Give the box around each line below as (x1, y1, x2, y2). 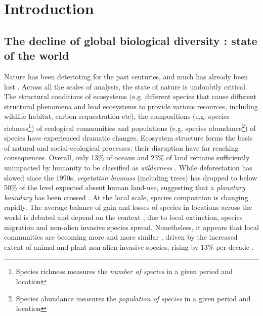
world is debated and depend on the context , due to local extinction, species (4, 211, 243, 222)
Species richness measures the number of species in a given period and (16, 266, 233, 277)
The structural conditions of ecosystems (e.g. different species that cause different (4, 91, 256, 102)
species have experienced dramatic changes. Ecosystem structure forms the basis (4, 132, 253, 143)
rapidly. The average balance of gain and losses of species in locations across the (4, 202, 252, 212)
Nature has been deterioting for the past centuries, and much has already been (4, 71, 248, 81)
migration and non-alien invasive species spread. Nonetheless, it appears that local (4, 221, 259, 232)
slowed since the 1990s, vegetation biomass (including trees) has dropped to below (4, 172, 257, 183)
